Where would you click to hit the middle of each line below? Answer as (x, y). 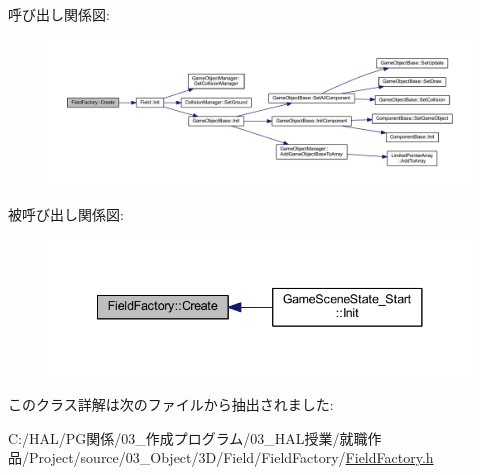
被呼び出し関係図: (66, 213)
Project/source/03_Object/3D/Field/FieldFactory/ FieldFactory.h (231, 457)
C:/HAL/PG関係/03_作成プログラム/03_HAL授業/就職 (188, 437)
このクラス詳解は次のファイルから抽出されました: (171, 404)
